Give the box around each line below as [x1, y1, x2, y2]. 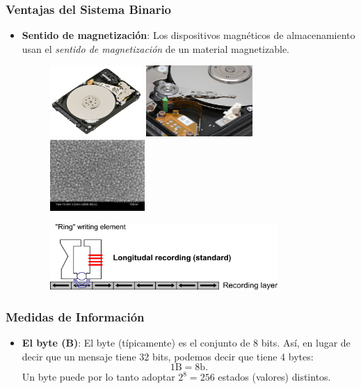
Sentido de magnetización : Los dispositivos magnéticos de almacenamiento [22, 28, 355, 42]
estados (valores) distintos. [218, 370, 331, 384]
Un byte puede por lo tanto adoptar [22, 370, 175, 384]
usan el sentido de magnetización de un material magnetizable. [22, 41, 289, 56]
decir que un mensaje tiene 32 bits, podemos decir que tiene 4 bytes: [22, 349, 314, 363]
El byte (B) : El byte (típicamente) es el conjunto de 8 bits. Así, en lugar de [22, 335, 351, 349]
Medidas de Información [6, 308, 145, 325]
